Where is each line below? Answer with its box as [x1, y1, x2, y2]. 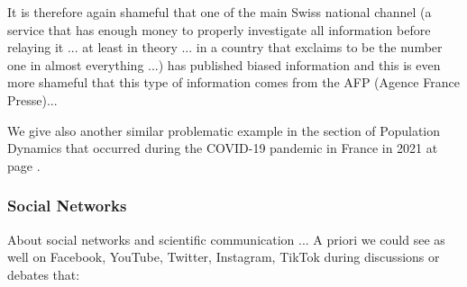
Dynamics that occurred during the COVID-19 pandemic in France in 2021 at [7, 139, 438, 157]
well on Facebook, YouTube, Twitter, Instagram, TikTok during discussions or [7, 247, 440, 266]
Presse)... [7, 90, 58, 109]
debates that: [7, 265, 80, 283]
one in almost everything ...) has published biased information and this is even [7, 55, 441, 74]
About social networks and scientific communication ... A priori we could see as [7, 229, 445, 248]
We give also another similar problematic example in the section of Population [7, 121, 441, 139]
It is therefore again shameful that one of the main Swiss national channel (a [7, 3, 432, 21]
